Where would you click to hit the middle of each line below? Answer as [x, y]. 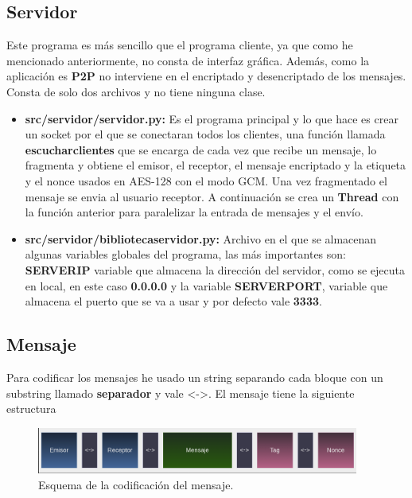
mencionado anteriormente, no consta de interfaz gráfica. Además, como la [188, 60]
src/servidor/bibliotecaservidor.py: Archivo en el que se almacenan [201, 238]
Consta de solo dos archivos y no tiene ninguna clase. [136, 91]
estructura [31, 409]
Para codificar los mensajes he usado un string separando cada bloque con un [195, 377]
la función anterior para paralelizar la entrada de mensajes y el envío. [194, 212]
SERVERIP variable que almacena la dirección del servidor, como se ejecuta [215, 269]
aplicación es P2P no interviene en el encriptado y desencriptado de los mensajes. [206, 76]
